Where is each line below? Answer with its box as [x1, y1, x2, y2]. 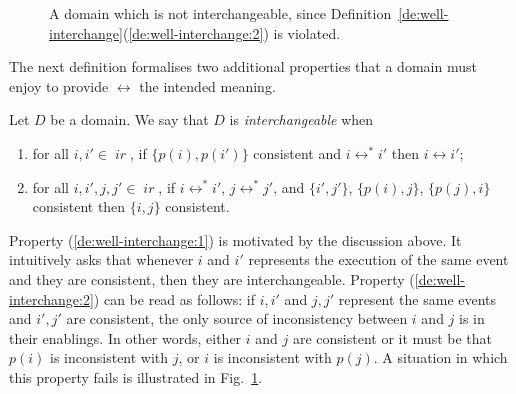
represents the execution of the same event [248, 249, 509, 270]
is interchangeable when [229, 109, 374, 130]
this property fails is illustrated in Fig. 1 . [9, 366, 263, 387]
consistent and [253, 142, 342, 163]
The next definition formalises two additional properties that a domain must [9, 56, 477, 77]
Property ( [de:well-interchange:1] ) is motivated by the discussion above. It [9, 229, 462, 250]
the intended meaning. [139, 75, 276, 96]
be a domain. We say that [50, 109, 209, 130]
